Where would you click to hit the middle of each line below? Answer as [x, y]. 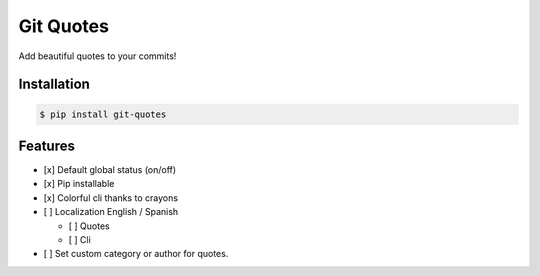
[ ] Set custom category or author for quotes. [136, 254]
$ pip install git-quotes [103, 114]
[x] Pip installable [79, 184]
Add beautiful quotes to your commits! [97, 56]
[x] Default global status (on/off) [110, 170]
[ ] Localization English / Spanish [111, 212]
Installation [54, 84]
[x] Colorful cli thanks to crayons [111, 197]
